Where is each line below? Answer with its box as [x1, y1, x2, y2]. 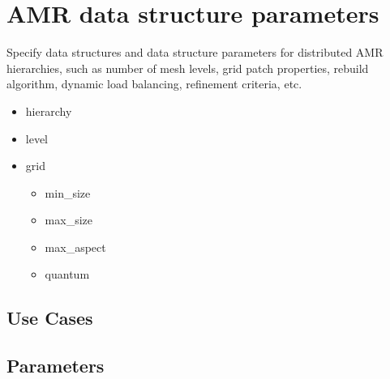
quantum [45, 266, 90, 283]
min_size [45, 184, 91, 201]
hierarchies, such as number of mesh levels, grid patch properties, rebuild [6, 59, 369, 76]
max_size [45, 211, 92, 228]
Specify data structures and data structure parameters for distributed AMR [6, 44, 384, 61]
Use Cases [6, 305, 93, 330]
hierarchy [25, 102, 72, 119]
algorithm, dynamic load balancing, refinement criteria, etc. [6, 75, 302, 92]
